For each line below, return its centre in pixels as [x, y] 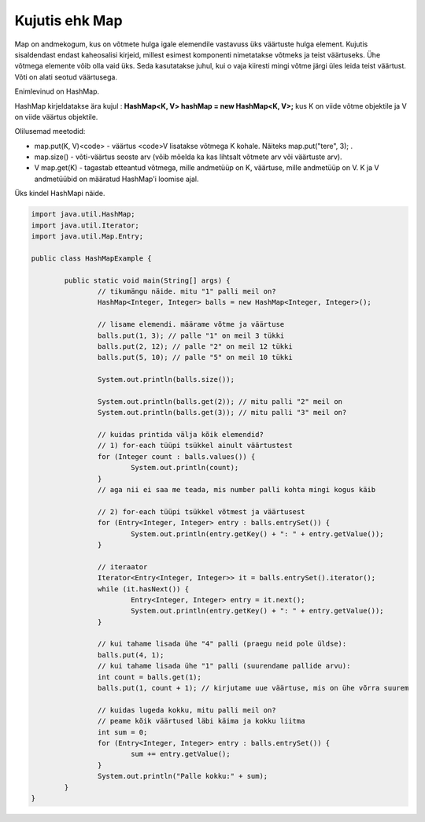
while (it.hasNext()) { [143, 589]
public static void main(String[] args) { [148, 280]
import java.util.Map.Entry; [87, 236]
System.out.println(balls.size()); [166, 380]
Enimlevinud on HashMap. [57, 91]
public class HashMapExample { [92, 258]
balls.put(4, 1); [131, 655]
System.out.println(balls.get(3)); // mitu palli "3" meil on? [222, 413]
